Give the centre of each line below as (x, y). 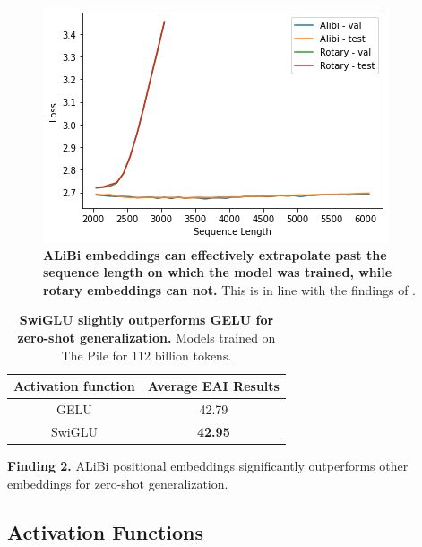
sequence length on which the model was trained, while (218, 272)
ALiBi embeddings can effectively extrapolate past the (215, 254)
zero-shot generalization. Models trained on (146, 337)
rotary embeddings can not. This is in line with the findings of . (230, 289)
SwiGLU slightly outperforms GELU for (146, 320)
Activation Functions (106, 531)
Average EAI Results (213, 386)
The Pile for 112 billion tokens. (146, 355)
